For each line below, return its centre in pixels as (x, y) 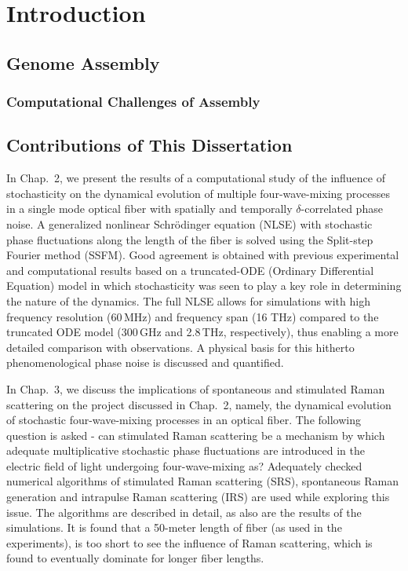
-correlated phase (342, 209)
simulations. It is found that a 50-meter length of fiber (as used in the (174, 527)
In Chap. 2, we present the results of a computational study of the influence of (196, 178)
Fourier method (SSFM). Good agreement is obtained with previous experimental (203, 255)
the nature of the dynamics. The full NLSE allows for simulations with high (188, 300)
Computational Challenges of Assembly (133, 102)
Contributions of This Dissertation (149, 145)
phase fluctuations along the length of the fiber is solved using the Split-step (190, 239)
